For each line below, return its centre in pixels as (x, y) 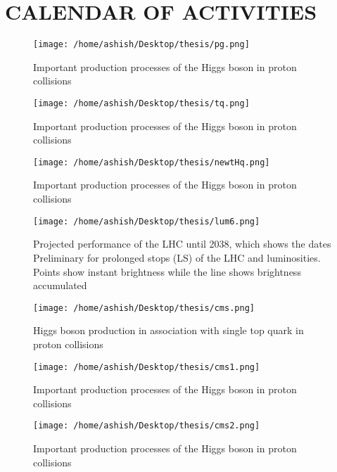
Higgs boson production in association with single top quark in (168, 330)
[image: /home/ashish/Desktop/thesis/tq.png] (141, 103)
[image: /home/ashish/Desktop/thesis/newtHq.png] (152, 162)
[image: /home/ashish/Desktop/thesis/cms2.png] (147, 426)
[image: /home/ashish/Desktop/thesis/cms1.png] (147, 367)
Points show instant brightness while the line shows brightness (167, 271)
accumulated (60, 285)
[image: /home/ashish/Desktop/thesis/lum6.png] (147, 221)
